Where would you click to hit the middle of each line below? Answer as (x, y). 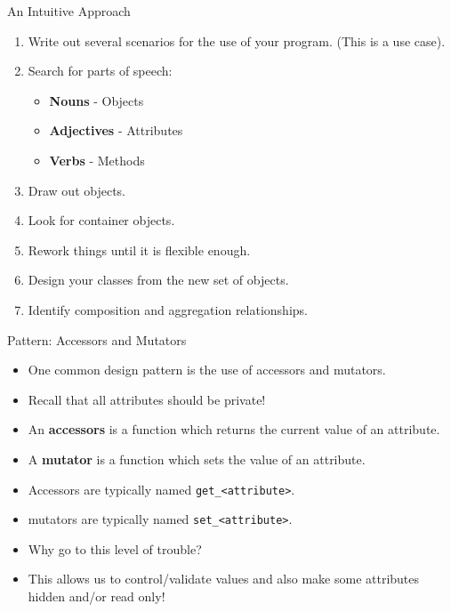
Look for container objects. (101, 220)
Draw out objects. (77, 190)
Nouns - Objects (97, 100)
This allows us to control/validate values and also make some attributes (224, 579)
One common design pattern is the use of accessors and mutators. (207, 370)
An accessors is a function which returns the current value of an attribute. (234, 429)
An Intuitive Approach (69, 11)
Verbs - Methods (97, 160)
